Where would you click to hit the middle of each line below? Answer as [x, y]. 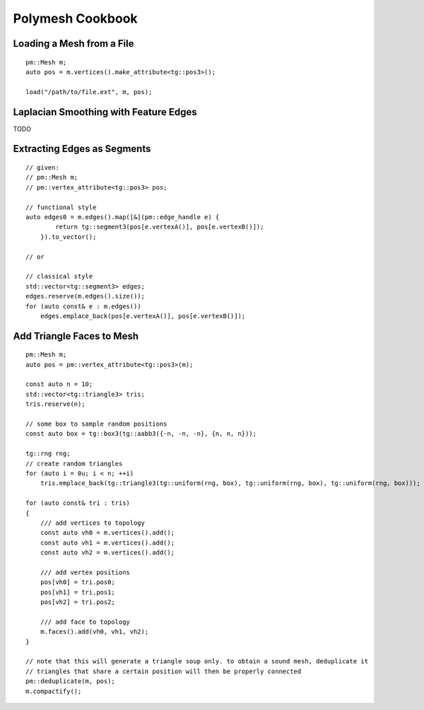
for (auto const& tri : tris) [78, 503]
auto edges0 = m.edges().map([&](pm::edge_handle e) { [123, 217]
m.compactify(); [54, 691]
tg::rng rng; [48, 454]
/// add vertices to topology [92, 523]
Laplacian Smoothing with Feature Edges [105, 112]
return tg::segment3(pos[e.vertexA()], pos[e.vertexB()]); [160, 227]
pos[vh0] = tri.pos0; [78, 582]
